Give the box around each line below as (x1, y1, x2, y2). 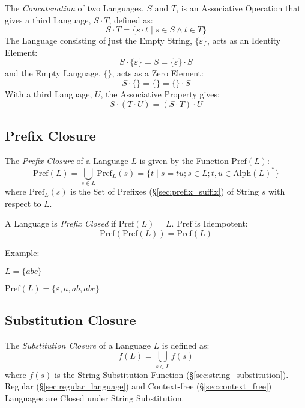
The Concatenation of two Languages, (5, 2, 144, 14)
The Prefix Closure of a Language (5, 154, 128, 166)
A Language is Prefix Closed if (5, 217, 116, 230)
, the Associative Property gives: (100, 87, 220, 100)
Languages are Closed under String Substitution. (5, 391, 184, 404)
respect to (5, 196, 41, 209)
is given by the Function (139, 154, 229, 166)
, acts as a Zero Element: (112, 67, 204, 79)
